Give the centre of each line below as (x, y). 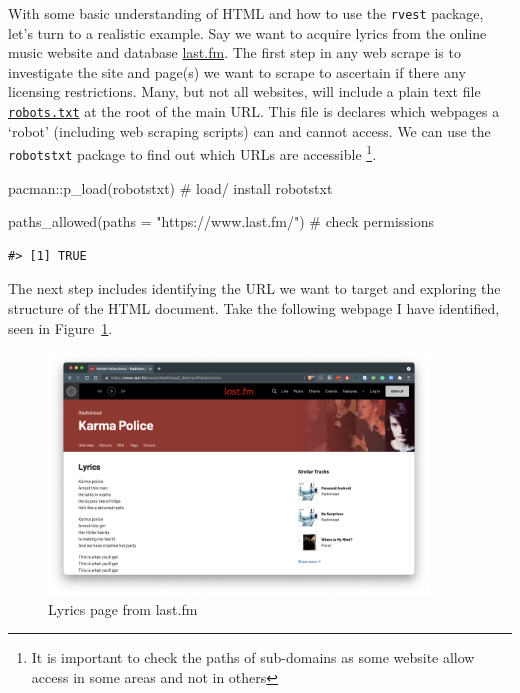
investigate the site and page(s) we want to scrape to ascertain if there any (237, 71)
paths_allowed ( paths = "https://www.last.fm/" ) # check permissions (221, 221)
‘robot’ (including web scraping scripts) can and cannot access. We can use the (249, 130)
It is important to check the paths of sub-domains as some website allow (253, 657)
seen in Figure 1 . (60, 327)
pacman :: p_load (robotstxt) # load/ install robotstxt (170, 187)
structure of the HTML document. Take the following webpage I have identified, (254, 307)
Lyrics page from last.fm (123, 608)
